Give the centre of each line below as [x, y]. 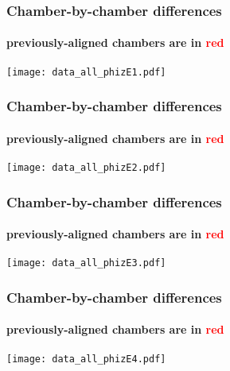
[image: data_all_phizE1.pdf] [86, 72]
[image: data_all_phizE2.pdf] [86, 167]
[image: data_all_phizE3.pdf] [86, 263]
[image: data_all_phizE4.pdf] [86, 359]
